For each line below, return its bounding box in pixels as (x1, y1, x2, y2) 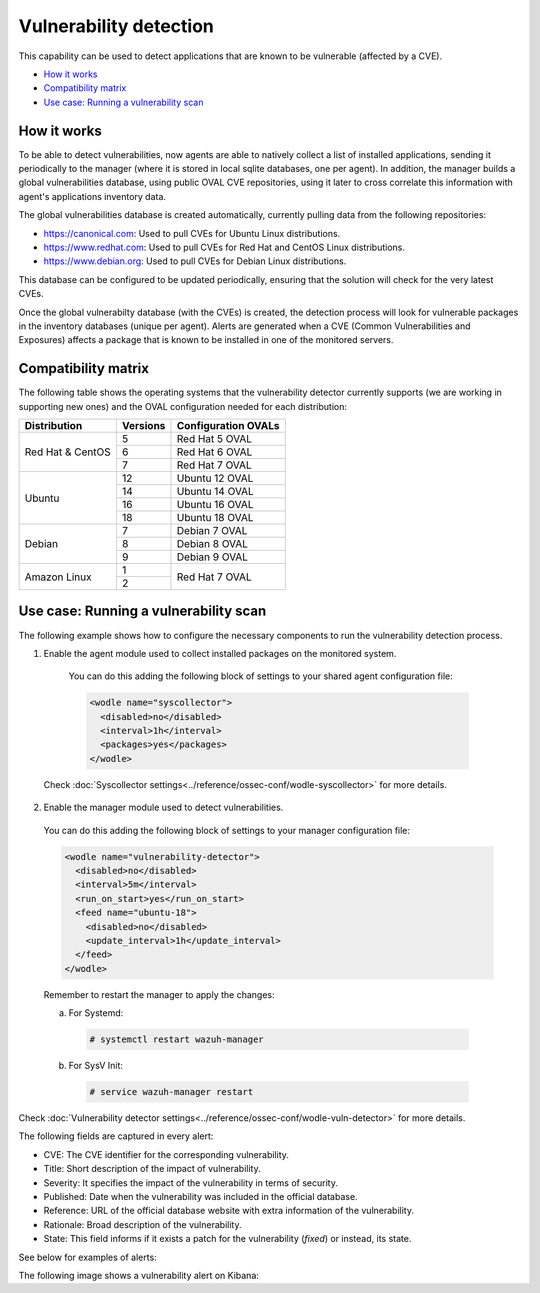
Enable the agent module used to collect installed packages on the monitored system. (43, 647, 397, 659)
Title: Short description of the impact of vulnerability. (43, 1163, 261, 1175)
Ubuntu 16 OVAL (176, 498, 254, 511)
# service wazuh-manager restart (89, 1086, 254, 1098)
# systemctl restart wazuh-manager (89, 1034, 264, 1045)
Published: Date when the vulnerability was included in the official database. (43, 1190, 359, 1202)
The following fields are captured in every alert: (18, 1130, 214, 1142)
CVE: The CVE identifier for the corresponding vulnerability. (43, 1148, 290, 1160)
